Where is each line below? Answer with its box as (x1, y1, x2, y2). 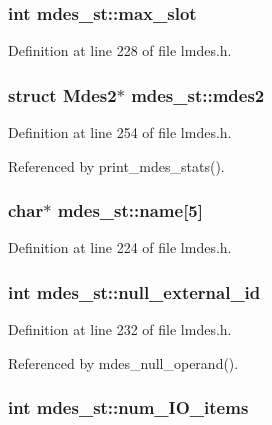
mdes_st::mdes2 (131, 82, 265, 107)
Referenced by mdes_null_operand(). (8, 352, 239, 373)
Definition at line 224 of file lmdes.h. (8, 237, 232, 258)
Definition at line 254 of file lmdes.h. (8, 122, 232, 143)
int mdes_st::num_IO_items (8, 395, 249, 420)
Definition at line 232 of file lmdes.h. (8, 319, 232, 340)
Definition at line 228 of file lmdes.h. (8, 40, 232, 61)
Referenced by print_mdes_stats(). (8, 155, 225, 176)
